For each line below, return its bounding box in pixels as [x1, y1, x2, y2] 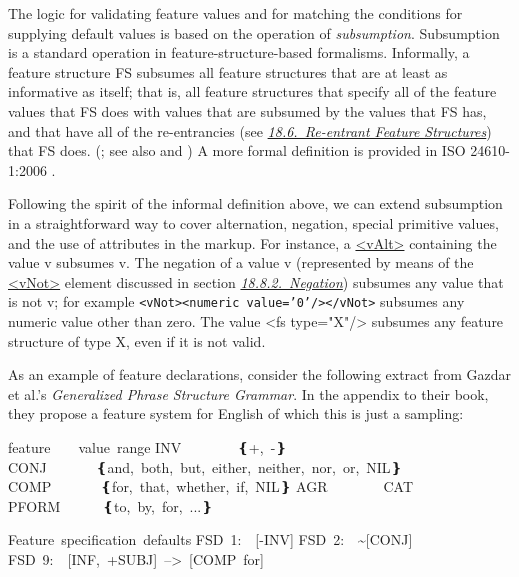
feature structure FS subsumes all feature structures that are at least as [8, 61, 448, 82]
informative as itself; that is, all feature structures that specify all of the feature [8, 81, 497, 102]
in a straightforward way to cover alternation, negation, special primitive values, [8, 212, 499, 233]
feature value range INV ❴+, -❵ [8, 436, 288, 457]
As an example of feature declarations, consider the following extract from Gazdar [8, 364, 512, 385]
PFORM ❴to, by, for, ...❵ [8, 495, 213, 516]
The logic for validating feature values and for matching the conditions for [8, 3, 463, 23]
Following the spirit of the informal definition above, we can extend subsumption [8, 193, 503, 214]
